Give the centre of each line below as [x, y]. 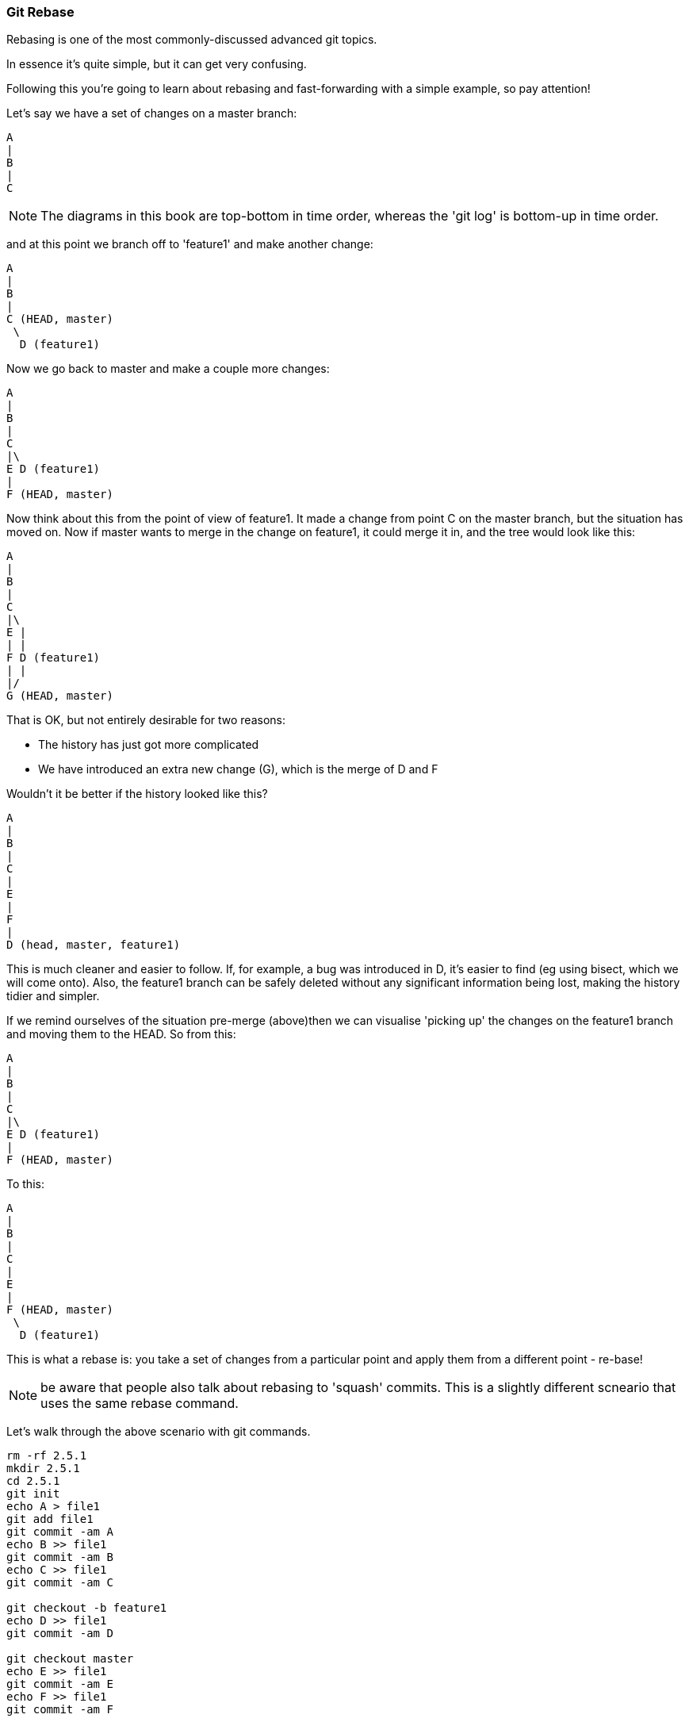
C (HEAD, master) [60, 319]
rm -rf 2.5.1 [47, 1456]
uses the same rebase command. [140, 1404]
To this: [25, 1184]
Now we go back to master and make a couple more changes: [168, 369]
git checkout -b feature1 [87, 1608]
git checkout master [70, 1659]
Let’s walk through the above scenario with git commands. [159, 1432]
